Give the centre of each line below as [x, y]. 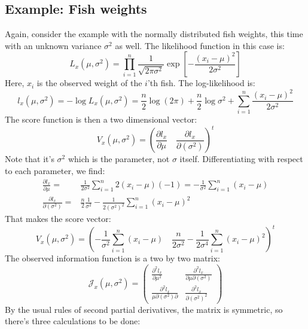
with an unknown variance [53, 45]
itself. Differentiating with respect [241, 159]
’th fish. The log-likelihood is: [201, 83]
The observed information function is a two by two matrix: [112, 258]
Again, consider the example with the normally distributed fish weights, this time [154, 34]
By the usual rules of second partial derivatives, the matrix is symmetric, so [144, 309]
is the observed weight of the [89, 83]
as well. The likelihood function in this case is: [200, 45]
